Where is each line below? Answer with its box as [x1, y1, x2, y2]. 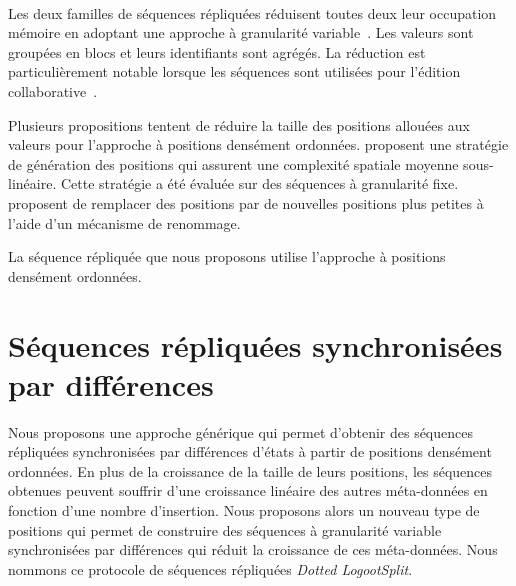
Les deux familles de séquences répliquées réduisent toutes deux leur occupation [8, 2, 497, 23]
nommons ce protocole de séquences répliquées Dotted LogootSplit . [8, 558, 413, 579]
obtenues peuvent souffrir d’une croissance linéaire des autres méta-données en [8, 480, 488, 501]
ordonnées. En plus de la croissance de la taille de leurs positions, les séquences [8, 460, 493, 481]
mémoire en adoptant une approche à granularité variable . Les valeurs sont [8, 22, 474, 43]
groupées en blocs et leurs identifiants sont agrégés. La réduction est [8, 41, 426, 62]
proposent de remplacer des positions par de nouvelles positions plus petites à [8, 192, 484, 213]
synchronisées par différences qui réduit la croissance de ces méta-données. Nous [8, 539, 498, 560]
